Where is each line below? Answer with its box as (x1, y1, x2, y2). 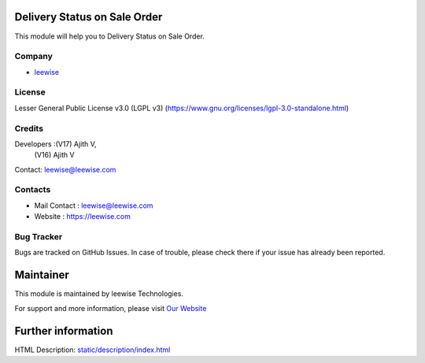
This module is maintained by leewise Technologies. (14, 289, 184, 298)
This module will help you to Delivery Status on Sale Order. (14, 31, 205, 41)
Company (14, 51, 53, 62)
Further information (14, 324, 113, 338)
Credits (14, 123, 43, 134)
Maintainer (14, 269, 70, 282)
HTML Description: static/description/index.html (14, 345, 171, 354)
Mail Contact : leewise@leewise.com (34, 201, 153, 210)
